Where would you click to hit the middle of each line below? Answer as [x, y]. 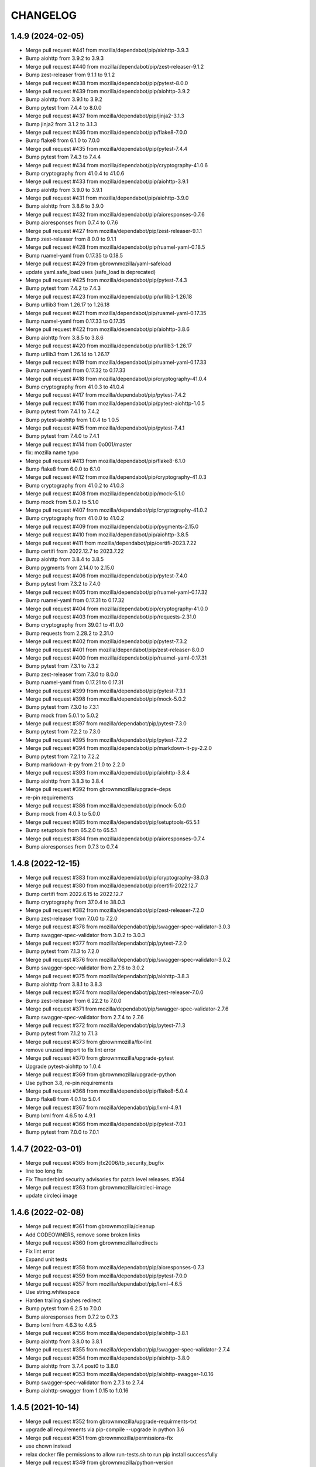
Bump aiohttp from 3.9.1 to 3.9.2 [64, 99]
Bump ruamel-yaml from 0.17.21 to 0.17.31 [75, 682]
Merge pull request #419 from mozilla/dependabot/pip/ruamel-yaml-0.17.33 [116, 362]
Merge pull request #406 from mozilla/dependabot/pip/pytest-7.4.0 [107, 576]
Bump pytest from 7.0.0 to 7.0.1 [62, 1132]
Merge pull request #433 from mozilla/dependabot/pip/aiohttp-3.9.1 [107, 181]
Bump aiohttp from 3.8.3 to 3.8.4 [65, 781]
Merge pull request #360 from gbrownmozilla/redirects [92, 1243]
